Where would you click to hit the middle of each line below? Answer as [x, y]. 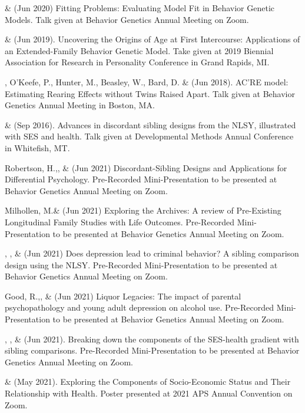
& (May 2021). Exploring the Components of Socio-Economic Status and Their [148, 382]
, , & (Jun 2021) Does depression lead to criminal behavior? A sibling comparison [152, 253]
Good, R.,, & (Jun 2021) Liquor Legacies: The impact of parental [123, 296]
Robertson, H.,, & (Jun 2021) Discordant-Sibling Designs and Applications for [146, 167]
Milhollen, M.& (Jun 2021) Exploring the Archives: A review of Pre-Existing [143, 210]
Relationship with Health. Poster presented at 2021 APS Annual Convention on [149, 393]
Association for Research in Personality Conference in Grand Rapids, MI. [137, 62]
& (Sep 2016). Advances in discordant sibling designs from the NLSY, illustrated [150, 124]
